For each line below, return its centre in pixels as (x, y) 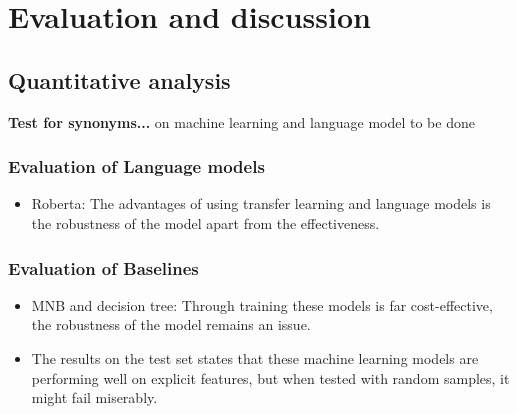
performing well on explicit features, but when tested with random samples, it (270, 377)
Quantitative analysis (119, 79)
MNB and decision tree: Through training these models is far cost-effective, (262, 304)
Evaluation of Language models (136, 166)
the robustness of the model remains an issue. (171, 324)
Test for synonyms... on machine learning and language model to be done (241, 121)
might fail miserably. (94, 397)
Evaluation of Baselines (103, 267)
